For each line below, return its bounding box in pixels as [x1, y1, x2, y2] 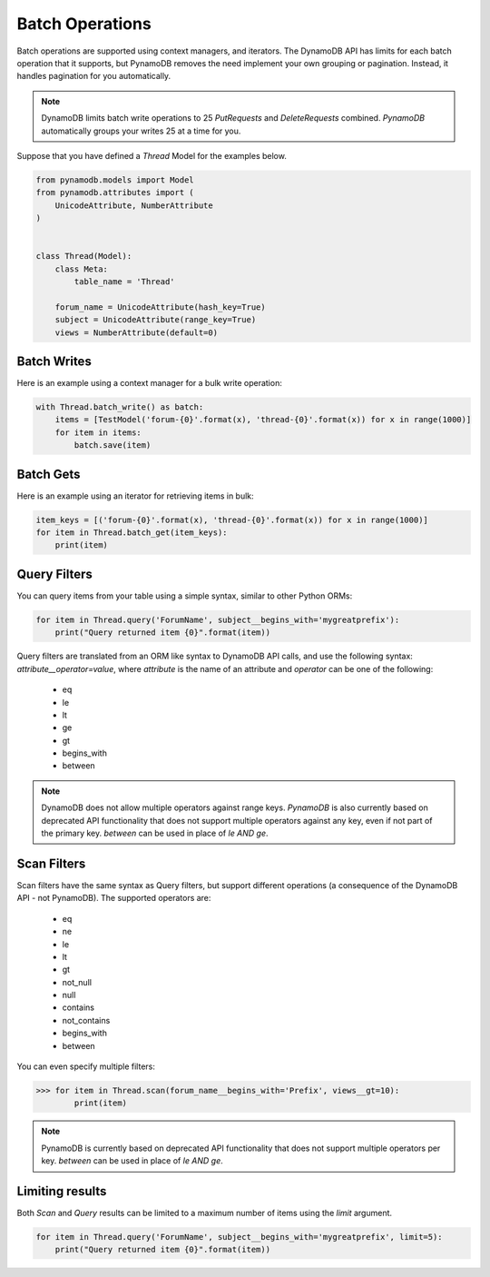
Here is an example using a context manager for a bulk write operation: [16, 378, 283, 389]
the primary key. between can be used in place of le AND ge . [41, 827, 269, 839]
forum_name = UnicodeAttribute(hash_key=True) [54, 302, 267, 312]
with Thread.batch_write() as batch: [35, 402, 204, 412]
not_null [62, 976, 93, 987]
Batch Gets [16, 466, 81, 481]
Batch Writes [16, 353, 93, 369]
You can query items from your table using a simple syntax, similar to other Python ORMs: [16, 590, 353, 601]
